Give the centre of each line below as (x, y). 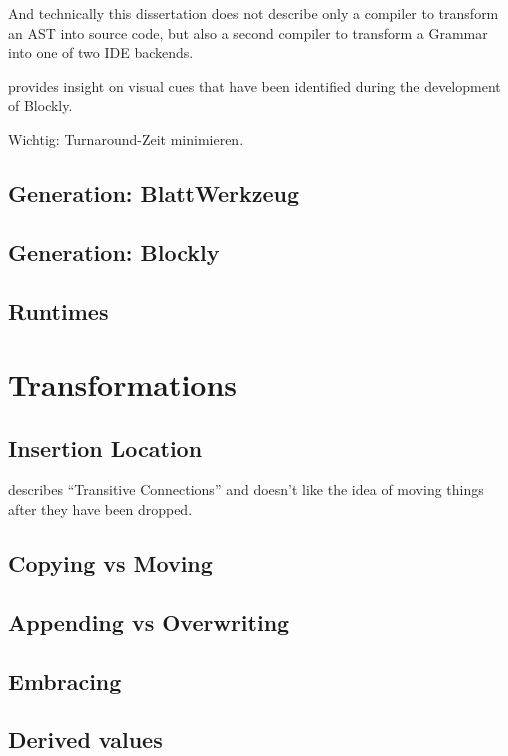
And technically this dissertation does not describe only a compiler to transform (253, 13)
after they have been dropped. (100, 509)
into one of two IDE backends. (101, 52)
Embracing (65, 680)
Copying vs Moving (110, 563)
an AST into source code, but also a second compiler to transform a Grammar (248, 32)
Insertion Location (105, 447)
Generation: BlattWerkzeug (153, 192)
